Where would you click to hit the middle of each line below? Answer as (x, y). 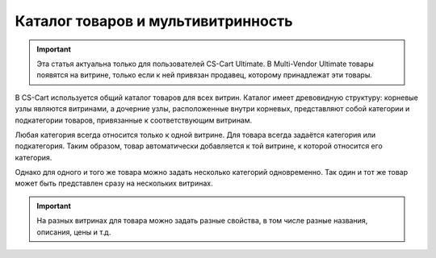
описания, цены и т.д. (74, 232)
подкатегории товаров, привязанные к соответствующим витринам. (134, 120)
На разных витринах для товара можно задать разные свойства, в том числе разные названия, (202, 221)
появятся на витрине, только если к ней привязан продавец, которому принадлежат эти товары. (205, 75)
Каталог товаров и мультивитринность (154, 21)
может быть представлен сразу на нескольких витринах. (114, 183)
